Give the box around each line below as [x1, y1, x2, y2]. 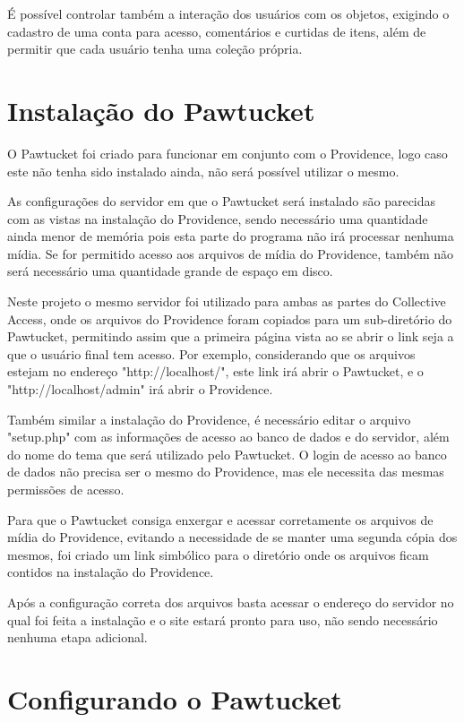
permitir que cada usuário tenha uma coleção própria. [7, 39, 303, 58]
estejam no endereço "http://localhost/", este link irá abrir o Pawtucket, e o [7, 362, 424, 381]
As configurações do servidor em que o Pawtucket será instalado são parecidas [7, 192, 436, 211]
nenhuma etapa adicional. [7, 628, 148, 647]
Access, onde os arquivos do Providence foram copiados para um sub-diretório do [7, 309, 452, 328]
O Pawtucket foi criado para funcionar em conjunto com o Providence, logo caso [7, 143, 448, 162]
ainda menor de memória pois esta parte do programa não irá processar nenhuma [7, 227, 454, 245]
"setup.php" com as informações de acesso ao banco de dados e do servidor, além [7, 427, 450, 446]
